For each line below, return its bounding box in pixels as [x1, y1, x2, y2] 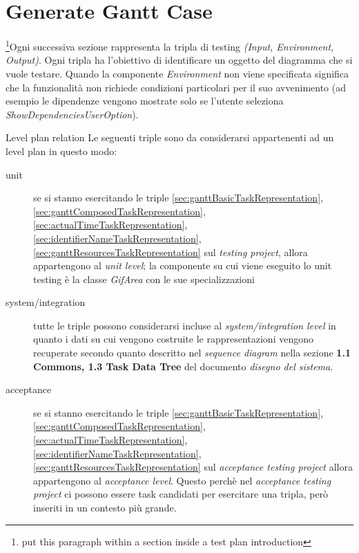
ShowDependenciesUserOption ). [6, 107, 139, 121]
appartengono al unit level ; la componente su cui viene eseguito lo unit [33, 258, 332, 273]
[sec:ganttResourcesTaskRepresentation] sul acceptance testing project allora [33, 460, 353, 474]
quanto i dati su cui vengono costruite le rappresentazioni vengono [33, 332, 313, 346]
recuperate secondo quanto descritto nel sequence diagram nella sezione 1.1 [33, 345, 351, 360]
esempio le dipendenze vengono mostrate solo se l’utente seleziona [6, 93, 284, 108]
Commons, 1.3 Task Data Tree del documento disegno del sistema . [33, 359, 333, 373]
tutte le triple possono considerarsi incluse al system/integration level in [33, 318, 336, 332]
